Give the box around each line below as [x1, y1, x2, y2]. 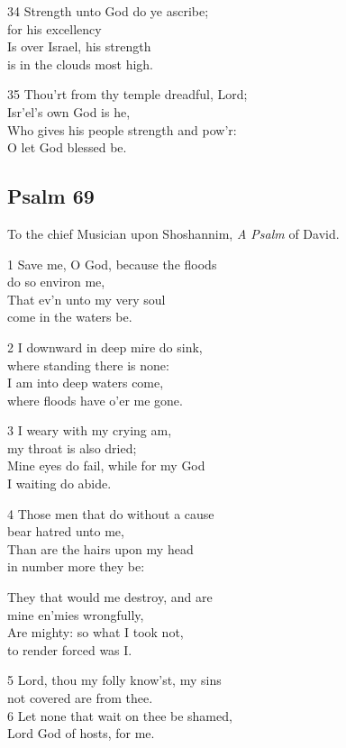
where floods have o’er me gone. [7, 390, 183, 409]
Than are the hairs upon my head [7, 539, 194, 558]
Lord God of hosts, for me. [7, 724, 155, 743]
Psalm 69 [7, 182, 95, 210]
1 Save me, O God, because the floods [7, 254, 217, 273]
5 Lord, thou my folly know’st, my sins [7, 670, 222, 689]
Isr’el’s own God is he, [7, 102, 131, 121]
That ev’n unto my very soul [7, 289, 166, 308]
